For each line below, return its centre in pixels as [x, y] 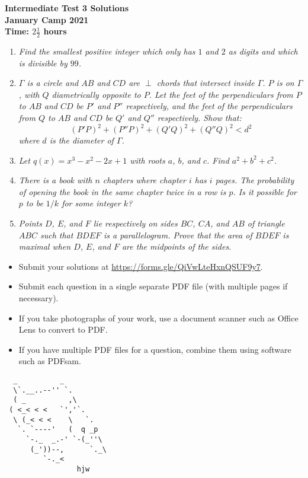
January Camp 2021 [47, 19]
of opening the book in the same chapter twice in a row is [122, 191]
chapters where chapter [144, 180]
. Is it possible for [265, 191]
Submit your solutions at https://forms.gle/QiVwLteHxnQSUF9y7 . [141, 266]
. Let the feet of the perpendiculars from [221, 94]
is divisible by [43, 63]
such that [57, 235]
